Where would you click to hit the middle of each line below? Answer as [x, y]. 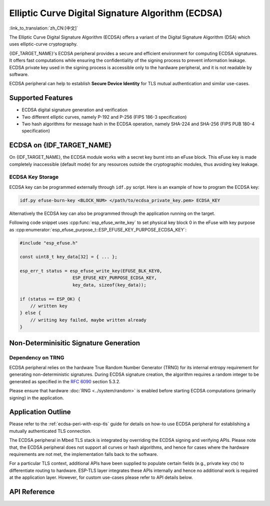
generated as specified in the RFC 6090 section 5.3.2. [65, 381]
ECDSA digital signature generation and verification [74, 110]
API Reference [32, 492]
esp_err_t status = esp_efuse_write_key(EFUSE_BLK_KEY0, [91, 271]
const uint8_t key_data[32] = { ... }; [68, 257]
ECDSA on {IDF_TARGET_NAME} [60, 145]
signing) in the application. [36, 398]
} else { [30, 313]
